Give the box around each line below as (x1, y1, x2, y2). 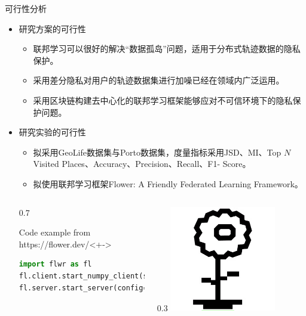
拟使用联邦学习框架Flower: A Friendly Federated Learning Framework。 (33, 177, 303, 190)
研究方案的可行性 (19, 22, 86, 35)
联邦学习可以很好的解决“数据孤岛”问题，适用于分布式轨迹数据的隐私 (33, 42, 301, 55)
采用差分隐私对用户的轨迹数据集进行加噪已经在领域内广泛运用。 (33, 74, 284, 86)
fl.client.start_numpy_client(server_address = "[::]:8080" (19, 271, 255, 280)
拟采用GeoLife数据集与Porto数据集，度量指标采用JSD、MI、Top (33, 145, 281, 158)
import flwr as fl (19, 260, 92, 269)
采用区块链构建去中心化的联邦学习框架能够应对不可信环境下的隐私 (33, 94, 293, 106)
